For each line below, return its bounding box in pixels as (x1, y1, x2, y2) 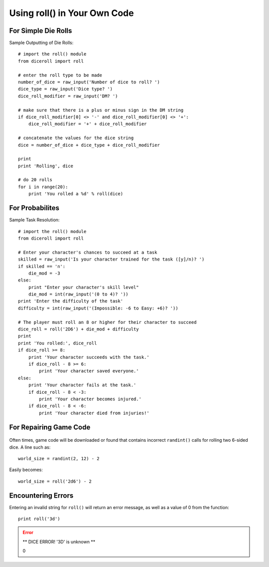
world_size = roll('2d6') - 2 (18, 478, 92, 484)
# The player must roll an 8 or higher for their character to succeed (18, 319, 197, 325)
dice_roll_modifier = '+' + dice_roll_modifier (28, 121, 147, 127)
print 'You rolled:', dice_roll (18, 340, 97, 346)
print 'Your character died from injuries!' (39, 410, 149, 416)
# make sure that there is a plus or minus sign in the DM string (18, 107, 184, 113)
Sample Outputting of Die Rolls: (9, 40, 74, 46)
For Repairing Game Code (9, 423, 91, 431)
